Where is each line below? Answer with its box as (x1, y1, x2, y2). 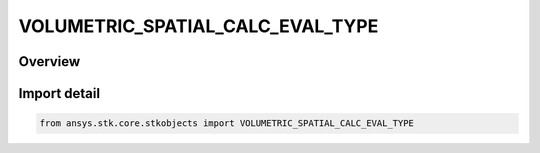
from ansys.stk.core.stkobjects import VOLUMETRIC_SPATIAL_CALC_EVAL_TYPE (39, 118, 415, 129)
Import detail (18, 85, 100, 102)
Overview (18, 53, 81, 70)
